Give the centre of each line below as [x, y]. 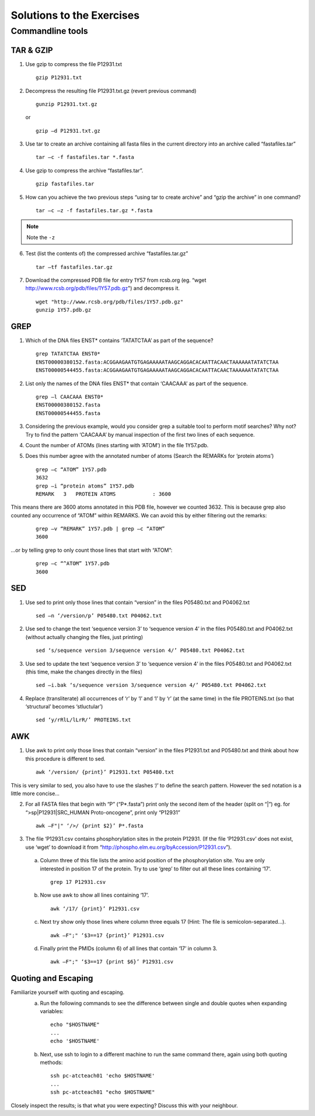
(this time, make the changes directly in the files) [84, 672]
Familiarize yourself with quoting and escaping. [68, 992]
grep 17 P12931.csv [78, 882]
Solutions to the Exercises [75, 15]
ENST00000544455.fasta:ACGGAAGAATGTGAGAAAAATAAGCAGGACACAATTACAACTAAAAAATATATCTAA [157, 370]
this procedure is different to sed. [65, 759]
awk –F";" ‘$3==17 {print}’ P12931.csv [107, 935]
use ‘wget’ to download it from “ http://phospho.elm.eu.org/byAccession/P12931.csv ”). [129, 847]
